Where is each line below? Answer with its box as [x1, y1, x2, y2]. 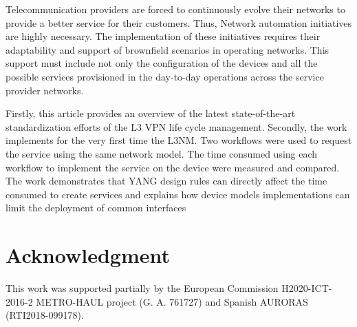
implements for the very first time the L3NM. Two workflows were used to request [6, 133, 352, 147]
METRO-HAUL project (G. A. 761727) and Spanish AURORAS [36, 294, 308, 308]
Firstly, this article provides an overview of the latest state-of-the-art [6, 106, 296, 120]
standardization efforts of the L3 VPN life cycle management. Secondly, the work [6, 119, 347, 134]
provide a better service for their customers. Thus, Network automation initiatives [6, 15, 352, 30]
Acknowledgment [6, 241, 170, 269]
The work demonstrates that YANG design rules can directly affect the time [6, 173, 327, 188]
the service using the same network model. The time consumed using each [6, 146, 318, 160]
